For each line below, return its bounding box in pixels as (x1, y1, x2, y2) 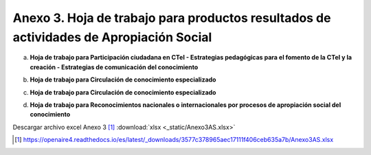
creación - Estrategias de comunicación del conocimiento (30, 62, 199, 71)
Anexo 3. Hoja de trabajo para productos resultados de (12, 10, 331, 25)
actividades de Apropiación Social (12, 29, 212, 45)
